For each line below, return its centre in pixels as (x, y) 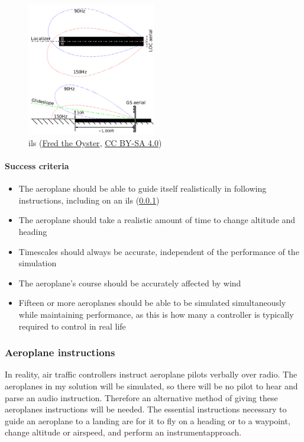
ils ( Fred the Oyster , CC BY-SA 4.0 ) (95, 142)
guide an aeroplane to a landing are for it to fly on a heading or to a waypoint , (148, 420)
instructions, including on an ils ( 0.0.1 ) (89, 200)
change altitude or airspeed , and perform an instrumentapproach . (123, 432)
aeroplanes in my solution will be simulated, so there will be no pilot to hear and (151, 386)
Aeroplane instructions (60, 352)
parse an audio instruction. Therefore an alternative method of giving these (141, 397)
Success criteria (37, 166)
